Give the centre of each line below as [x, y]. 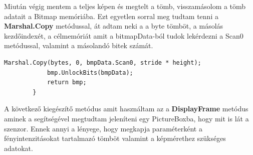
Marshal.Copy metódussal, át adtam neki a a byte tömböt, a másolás [114, 26]
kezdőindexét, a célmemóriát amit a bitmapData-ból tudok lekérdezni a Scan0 [124, 35]
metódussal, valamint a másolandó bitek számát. [79, 45]
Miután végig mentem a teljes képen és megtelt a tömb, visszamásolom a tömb [125, 6]
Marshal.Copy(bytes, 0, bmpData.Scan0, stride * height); [103, 62]
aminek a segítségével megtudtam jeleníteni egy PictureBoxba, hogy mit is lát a [126, 118]
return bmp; [67, 83]
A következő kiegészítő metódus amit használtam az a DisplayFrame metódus [126, 109]
